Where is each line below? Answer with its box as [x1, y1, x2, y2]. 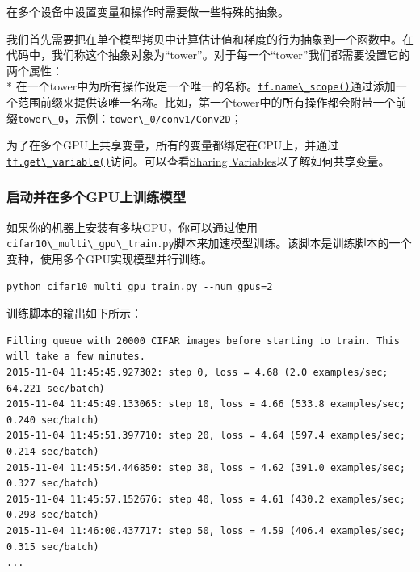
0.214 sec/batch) [6, 445, 99, 457]
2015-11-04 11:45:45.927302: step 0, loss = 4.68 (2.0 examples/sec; [6, 366, 388, 378]
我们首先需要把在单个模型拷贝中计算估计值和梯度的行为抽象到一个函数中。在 [6, 30, 414, 47]
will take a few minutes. [6, 351, 145, 363]
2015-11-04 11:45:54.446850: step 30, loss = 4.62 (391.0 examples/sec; [6, 461, 405, 473]
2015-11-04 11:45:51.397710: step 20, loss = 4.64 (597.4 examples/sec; [6, 430, 405, 442]
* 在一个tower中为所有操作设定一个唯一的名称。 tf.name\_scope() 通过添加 [6, 78, 396, 95]
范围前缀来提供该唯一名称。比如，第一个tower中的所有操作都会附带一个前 [17, 94, 407, 111]
